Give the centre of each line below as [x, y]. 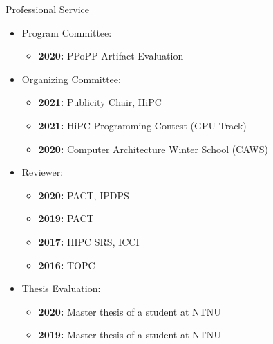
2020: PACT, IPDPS [84, 195]
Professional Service [47, 9]
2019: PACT [66, 218]
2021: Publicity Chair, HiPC [100, 102]
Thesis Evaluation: [61, 288]
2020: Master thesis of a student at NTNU [130, 311]
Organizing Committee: [71, 79]
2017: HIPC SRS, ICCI [89, 241]
